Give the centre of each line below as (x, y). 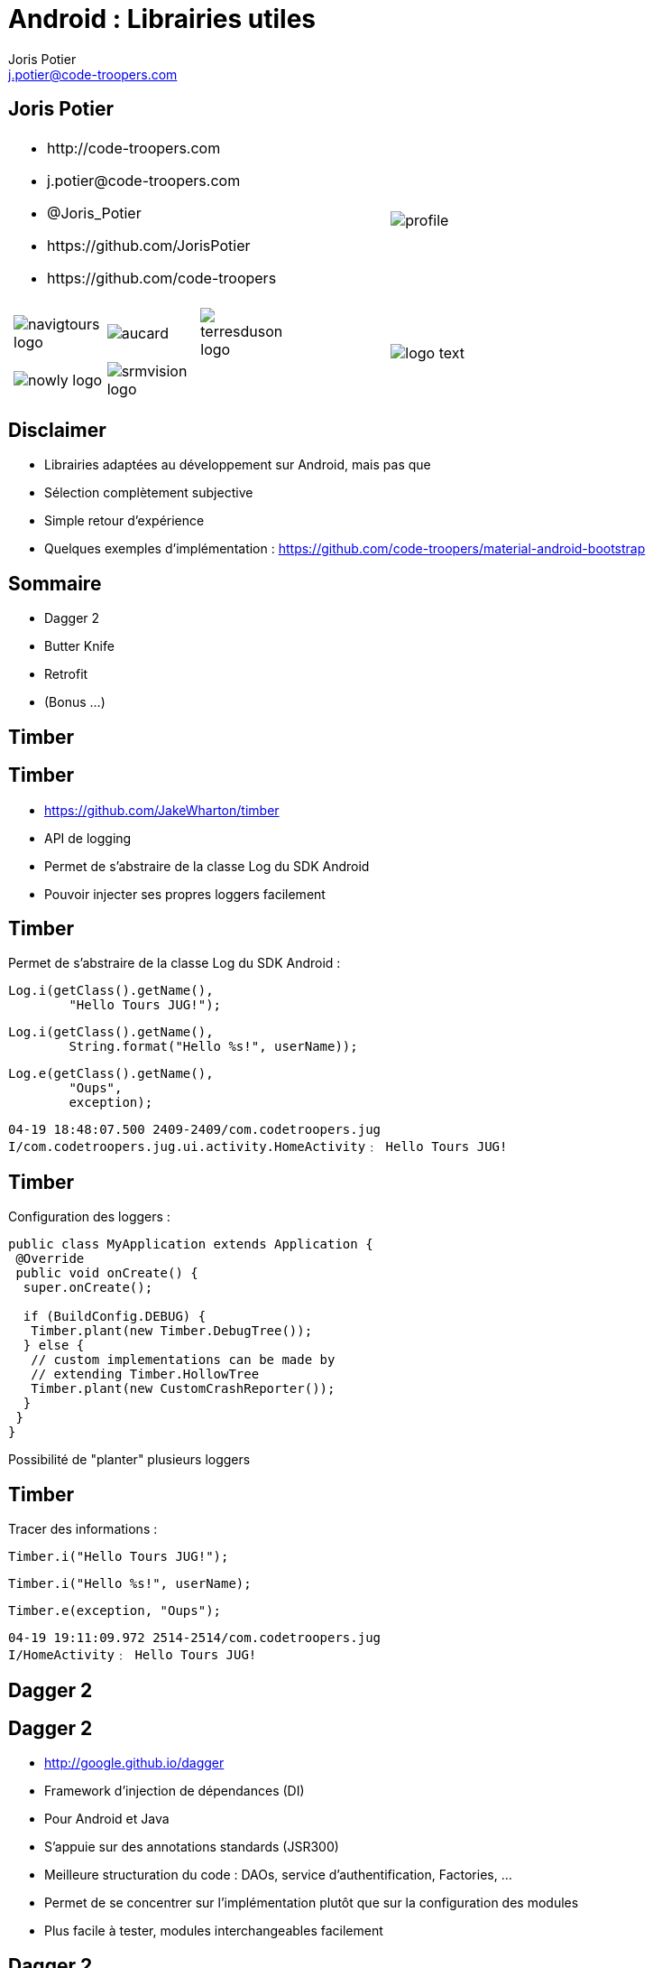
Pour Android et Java (107, 1819)
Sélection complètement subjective (149, 493)
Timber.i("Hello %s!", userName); (130, 1584)
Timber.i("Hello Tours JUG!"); (119, 1557)
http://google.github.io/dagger (134, 1763)
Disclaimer (57, 431)
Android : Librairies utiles (162, 19)
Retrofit (66, 674)
